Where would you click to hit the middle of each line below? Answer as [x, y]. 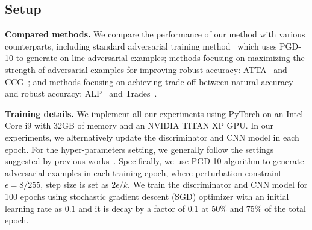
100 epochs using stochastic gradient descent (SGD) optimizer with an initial [147, 196]
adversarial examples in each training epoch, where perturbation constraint [143, 172]
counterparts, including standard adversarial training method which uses [141, 46]
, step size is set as [75, 184]
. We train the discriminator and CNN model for [218, 184]
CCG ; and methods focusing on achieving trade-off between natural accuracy [149, 81]
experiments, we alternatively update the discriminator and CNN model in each [152, 137]
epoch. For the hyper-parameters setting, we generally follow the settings [139, 149]
